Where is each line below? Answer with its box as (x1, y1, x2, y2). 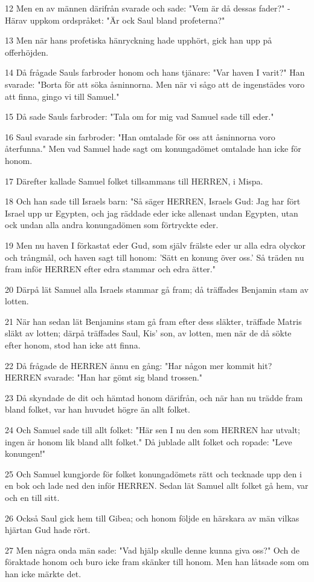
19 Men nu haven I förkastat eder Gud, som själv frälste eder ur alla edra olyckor (5, 238, 306, 251)
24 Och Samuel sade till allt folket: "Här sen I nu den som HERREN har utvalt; (5, 423, 300, 436)
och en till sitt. (5, 491, 60, 503)
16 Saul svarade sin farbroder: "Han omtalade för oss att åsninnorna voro (5, 130, 275, 143)
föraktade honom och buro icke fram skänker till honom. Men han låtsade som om (5, 555, 309, 568)
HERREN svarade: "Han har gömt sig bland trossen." (5, 371, 203, 384)
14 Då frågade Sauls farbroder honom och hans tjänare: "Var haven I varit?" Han (5, 66, 305, 79)
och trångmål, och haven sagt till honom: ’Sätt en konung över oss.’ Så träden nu (5, 250, 304, 263)
